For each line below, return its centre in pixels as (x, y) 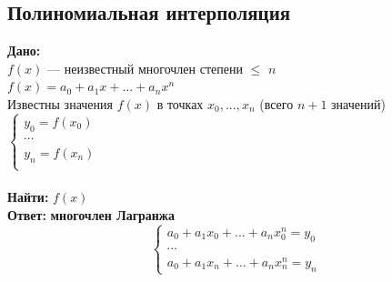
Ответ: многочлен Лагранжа (91, 214)
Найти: (28, 197)
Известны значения (60, 103)
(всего (276, 103)
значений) (358, 103)
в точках (180, 103)
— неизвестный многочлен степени (145, 68)
